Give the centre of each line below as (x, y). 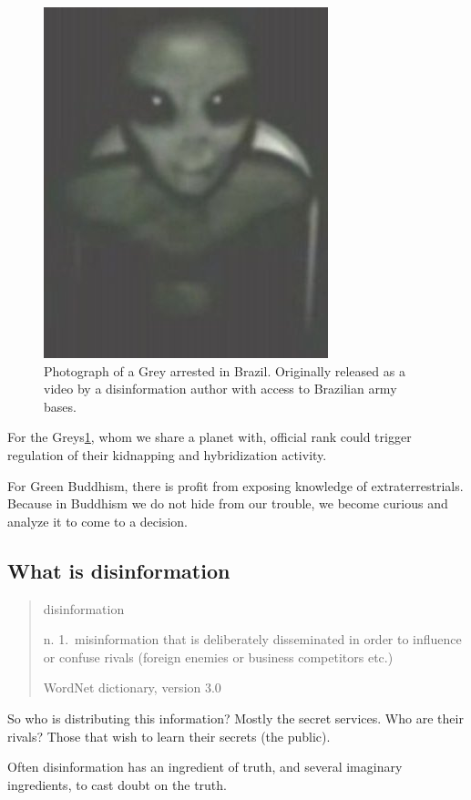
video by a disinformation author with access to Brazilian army (220, 389)
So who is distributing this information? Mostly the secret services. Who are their (235, 718)
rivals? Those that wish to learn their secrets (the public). (169, 736)
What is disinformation (119, 570)
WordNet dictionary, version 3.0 (132, 687)
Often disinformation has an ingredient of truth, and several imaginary (205, 767)
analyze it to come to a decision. (97, 521)
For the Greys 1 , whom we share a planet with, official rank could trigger (210, 437)
